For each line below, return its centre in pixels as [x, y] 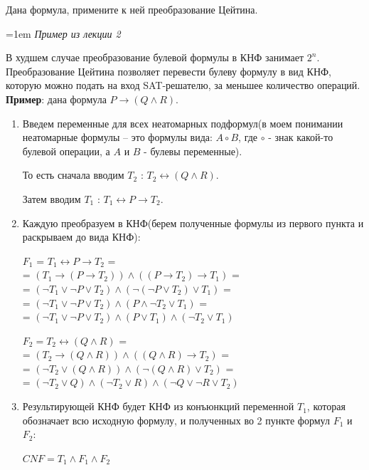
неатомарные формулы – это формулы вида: [117, 137]
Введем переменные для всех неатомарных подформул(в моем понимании [183, 123]
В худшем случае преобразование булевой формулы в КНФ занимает [155, 57]
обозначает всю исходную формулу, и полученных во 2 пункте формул [176, 420]
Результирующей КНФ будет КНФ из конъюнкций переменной [158, 406]
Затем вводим [52, 198]
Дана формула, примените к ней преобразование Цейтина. [132, 9]
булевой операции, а [66, 151]
